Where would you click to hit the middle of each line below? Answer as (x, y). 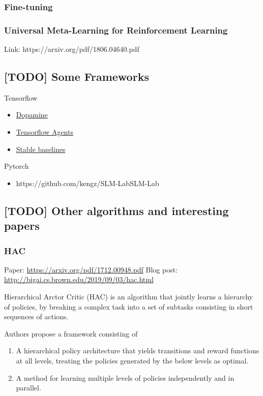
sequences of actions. (36, 316)
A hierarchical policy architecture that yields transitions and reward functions (138, 351)
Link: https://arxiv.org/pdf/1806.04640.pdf (72, 49)
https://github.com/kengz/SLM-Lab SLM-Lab (87, 183)
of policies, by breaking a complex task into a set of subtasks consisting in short (129, 306)
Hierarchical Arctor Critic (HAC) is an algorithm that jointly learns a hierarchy (128, 296)
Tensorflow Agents (45, 132)
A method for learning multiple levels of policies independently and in (125, 377)
